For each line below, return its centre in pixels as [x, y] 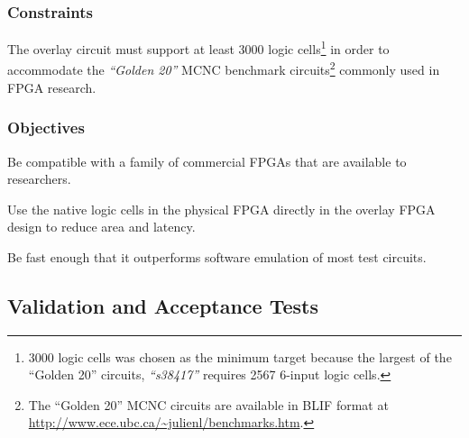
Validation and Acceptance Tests [163, 305]
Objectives [46, 128]
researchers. [39, 179]
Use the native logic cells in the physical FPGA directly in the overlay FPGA [221, 209]
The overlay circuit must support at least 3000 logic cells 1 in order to [198, 47]
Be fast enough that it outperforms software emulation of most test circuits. [217, 256]
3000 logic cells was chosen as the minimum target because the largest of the [240, 356]
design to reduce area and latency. [101, 227]
